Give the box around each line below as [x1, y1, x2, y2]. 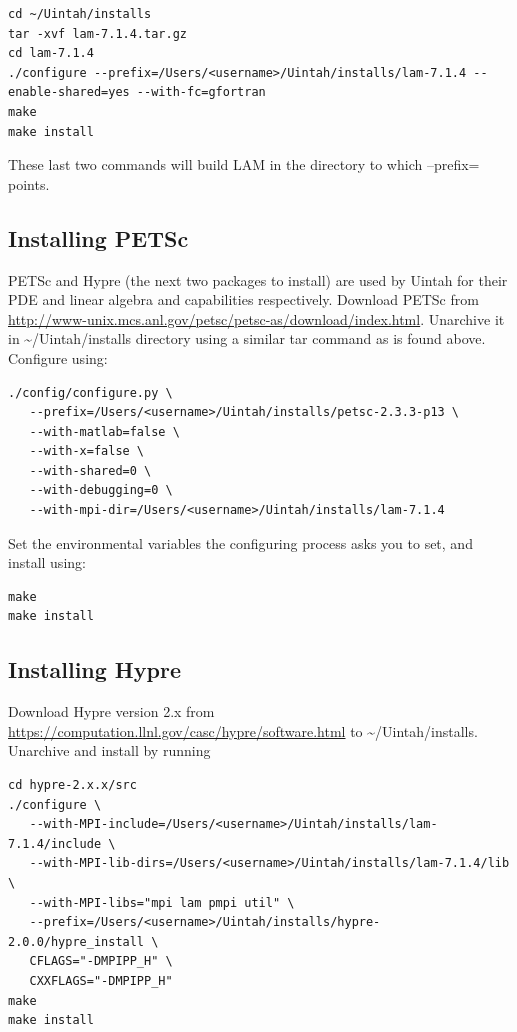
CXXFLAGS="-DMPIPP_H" [29, 973, 173, 988]
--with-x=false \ [29, 444, 145, 459]
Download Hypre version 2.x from [8, 701, 215, 722]
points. [8, 173, 50, 194]
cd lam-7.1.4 [8, 46, 94, 61]
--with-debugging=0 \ [29, 483, 173, 498]
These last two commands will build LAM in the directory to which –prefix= [8, 154, 480, 175]
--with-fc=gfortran [136, 85, 266, 100]
